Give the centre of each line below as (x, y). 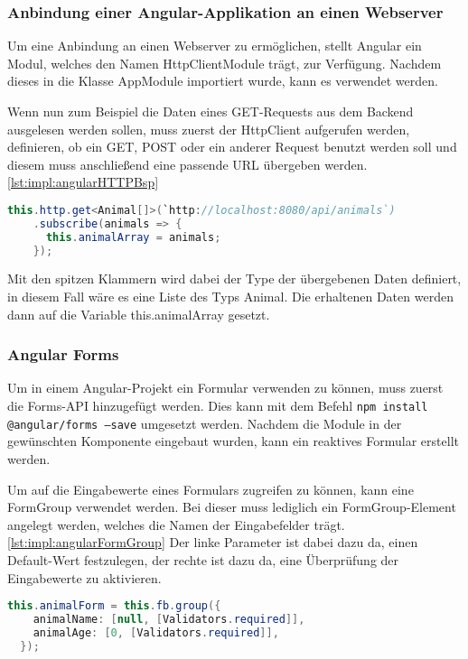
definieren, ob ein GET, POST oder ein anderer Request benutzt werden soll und (232, 147)
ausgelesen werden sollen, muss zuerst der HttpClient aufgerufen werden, (209, 129)
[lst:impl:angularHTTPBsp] (83, 182)
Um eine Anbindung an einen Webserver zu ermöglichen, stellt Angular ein (215, 46)
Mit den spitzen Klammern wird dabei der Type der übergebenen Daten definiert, (234, 278)
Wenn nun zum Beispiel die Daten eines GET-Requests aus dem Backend (211, 111)
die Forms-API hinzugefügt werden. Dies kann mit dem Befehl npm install (218, 406)
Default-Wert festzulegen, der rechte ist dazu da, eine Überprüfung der (203, 559)
